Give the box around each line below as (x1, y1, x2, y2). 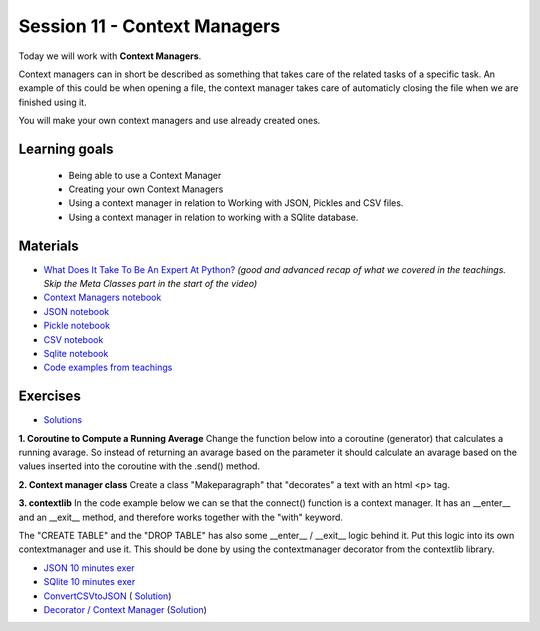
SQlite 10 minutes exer (43, 576, 136, 588)
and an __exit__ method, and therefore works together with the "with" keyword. (18, 511, 344, 523)
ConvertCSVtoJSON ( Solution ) (43, 590, 172, 602)
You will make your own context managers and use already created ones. (18, 115, 321, 127)
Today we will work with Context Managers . (18, 50, 202, 62)
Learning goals (18, 140, 114, 157)
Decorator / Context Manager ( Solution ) (43, 603, 207, 615)
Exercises (18, 388, 82, 405)
